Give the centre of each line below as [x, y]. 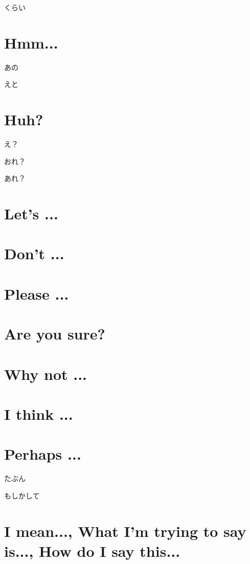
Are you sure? [55, 334]
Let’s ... [31, 213]
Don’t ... [34, 253]
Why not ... [46, 374]
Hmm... [31, 42]
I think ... [39, 413]
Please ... [37, 293]
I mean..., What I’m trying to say [125, 531]
